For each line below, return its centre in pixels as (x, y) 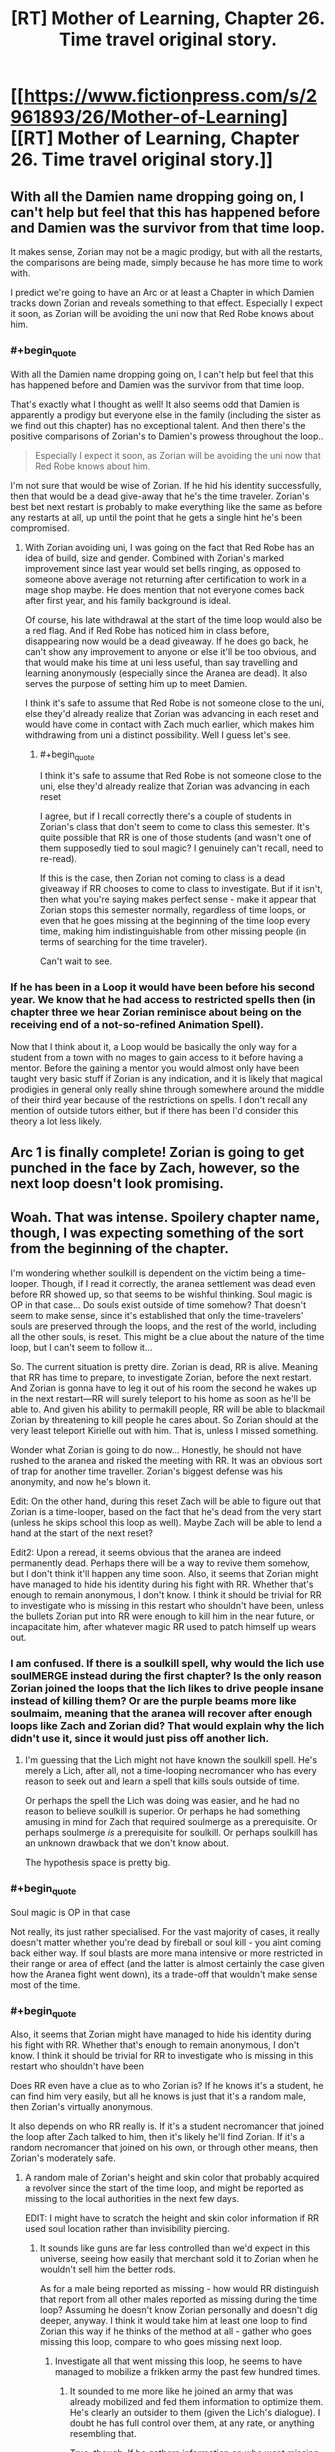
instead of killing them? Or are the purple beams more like (153, 1700)
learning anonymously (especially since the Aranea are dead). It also (166, 673)
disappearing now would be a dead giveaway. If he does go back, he (166, 641)
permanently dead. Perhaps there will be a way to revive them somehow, (160, 1563)
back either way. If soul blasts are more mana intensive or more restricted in (166, 1953)
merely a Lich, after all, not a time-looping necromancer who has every (170, 1771)
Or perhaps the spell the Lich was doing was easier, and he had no (162, 1801)
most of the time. (45, 1984)
